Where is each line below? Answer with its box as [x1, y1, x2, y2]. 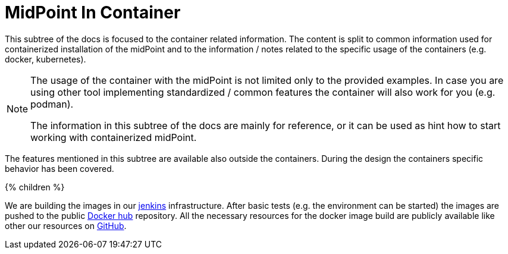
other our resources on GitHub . [5, 220, 127, 231]
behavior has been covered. [5, 163, 114, 174]
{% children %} [5, 181, 65, 192]
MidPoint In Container [5, 2, 181, 23]
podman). [30, 98, 74, 110]
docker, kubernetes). [5, 54, 86, 64]
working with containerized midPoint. [30, 131, 197, 143]
